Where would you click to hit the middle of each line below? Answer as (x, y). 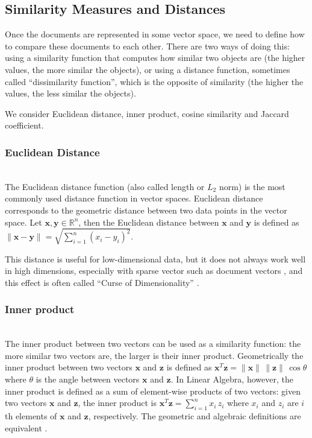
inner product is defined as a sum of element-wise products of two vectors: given (153, 391)
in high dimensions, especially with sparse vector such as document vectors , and (154, 271)
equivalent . (26, 427)
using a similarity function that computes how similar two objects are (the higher (155, 58)
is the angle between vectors (88, 379)
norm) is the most (252, 186)
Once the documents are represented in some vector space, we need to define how (155, 34)
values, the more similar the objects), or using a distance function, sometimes (148, 69)
